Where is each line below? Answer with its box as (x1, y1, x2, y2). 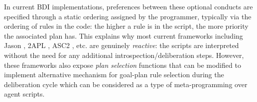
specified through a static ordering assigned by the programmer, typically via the (4, 11, 252, 21)
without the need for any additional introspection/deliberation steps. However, (4, 50, 244, 60)
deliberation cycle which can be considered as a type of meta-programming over (4, 79, 248, 89)
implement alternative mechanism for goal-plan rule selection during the (4, 69, 224, 80)
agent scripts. (4, 89, 45, 99)
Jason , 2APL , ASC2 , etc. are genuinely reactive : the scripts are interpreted (4, 40, 239, 51)
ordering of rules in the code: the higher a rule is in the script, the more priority (4, 21, 249, 31)
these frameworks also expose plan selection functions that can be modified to (4, 59, 241, 70)
